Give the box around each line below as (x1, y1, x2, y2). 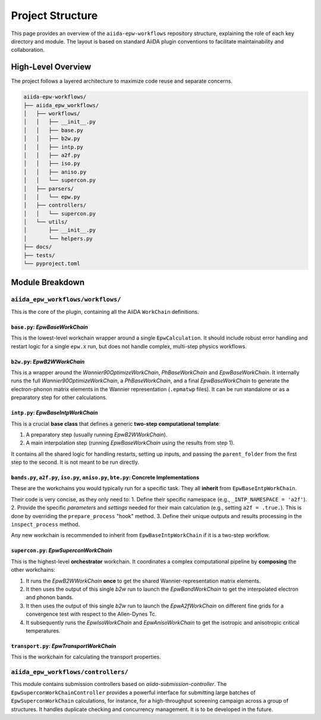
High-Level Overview (11, 62, 92, 72)
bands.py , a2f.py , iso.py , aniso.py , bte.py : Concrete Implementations (11, 474, 199, 481)
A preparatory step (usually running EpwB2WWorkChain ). (26, 431, 168, 438)
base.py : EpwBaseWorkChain (11, 323, 89, 331)
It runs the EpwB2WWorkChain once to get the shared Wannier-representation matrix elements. (26, 577, 261, 584)
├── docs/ (23, 244, 52, 250)
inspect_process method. (11, 521, 80, 528)
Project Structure (11, 9, 98, 22)
